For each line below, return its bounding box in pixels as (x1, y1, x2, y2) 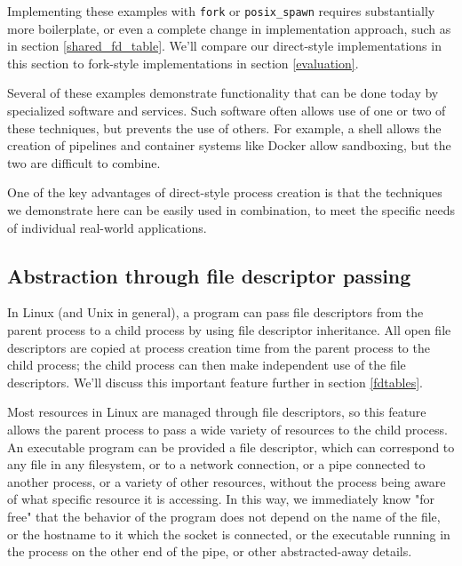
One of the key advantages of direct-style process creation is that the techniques (7, 183, 442, 202)
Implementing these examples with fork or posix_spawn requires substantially (7, 2, 435, 20)
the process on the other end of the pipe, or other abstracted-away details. (7, 542, 412, 561)
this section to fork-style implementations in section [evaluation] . (7, 53, 359, 72)
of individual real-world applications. (7, 218, 207, 236)
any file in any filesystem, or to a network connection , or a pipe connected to (7, 455, 426, 474)
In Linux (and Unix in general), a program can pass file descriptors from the (7, 303, 424, 322)
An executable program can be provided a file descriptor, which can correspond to (7, 437, 455, 456)
